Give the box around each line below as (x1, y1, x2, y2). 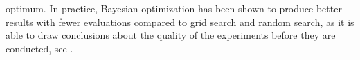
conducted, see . (6, 41, 73, 55)
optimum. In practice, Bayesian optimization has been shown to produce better (6, 1, 342, 15)
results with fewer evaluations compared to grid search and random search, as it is (6, 14, 354, 29)
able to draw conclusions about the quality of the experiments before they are (6, 28, 336, 42)
